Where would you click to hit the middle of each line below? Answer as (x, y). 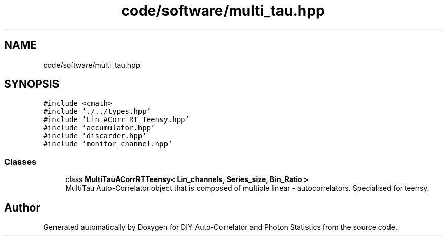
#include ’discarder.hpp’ (95, 136)
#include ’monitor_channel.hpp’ (108, 144)
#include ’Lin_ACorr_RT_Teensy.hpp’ (116, 120)
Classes (20, 161)
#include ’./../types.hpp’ (97, 112)
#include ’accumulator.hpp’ (99, 128)
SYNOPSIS (32, 84)
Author (22, 207)
